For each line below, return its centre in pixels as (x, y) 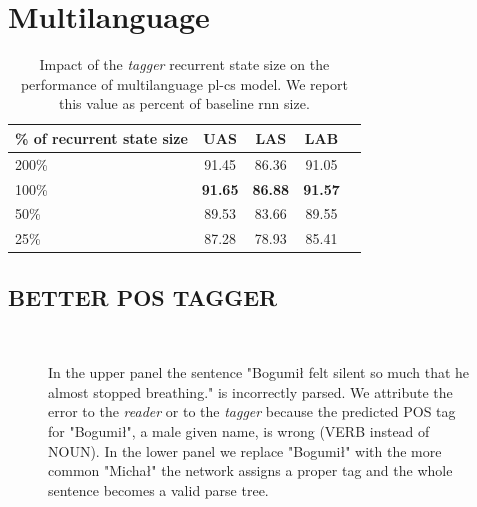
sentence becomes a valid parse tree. (158, 489)
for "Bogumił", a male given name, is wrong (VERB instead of (239, 430)
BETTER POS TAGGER (143, 296)
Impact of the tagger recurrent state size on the (184, 64)
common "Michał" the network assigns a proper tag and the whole (250, 470)
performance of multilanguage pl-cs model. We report (184, 83)
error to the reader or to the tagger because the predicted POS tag (252, 411)
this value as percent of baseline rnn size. (184, 103)
